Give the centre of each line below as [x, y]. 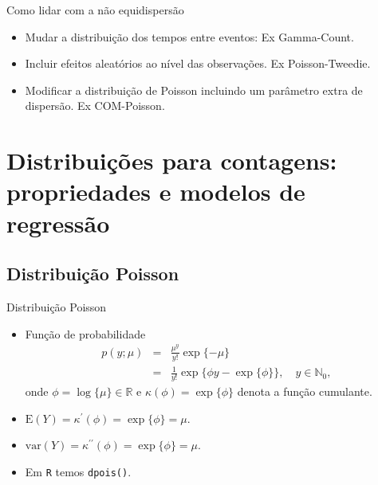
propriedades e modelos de [156, 192]
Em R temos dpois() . [78, 471]
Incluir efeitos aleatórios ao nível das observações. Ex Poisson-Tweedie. [198, 63]
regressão [58, 223]
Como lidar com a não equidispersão [95, 10]
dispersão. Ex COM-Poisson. [95, 106]
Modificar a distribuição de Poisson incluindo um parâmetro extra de [194, 90]
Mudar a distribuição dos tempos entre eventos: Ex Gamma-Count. [189, 36]
